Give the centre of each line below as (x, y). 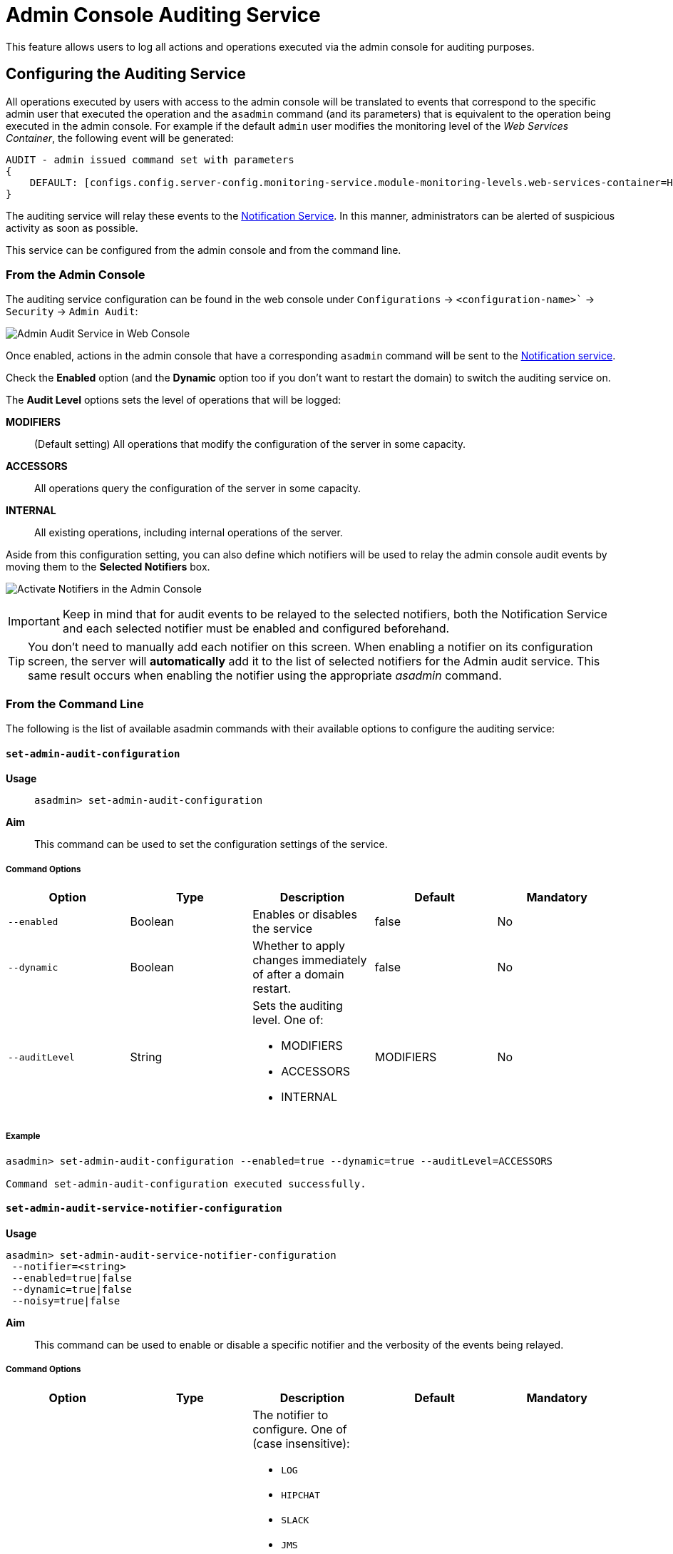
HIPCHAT (300, 1495)
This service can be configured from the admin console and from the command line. (204, 250)
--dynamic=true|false (72, 1290)
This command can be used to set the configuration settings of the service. (211, 844)
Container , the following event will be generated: (120, 138)
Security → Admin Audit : (72, 312)
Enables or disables (305, 915)
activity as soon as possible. (72, 228)
